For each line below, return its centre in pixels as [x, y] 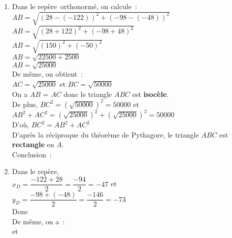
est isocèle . [151, 94]
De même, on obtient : [47, 74]
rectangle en [33, 144]
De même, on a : [38, 221]
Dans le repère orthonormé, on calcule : [74, 6]
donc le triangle [88, 94]
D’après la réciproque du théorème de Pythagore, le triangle [105, 134]
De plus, [25, 104]
